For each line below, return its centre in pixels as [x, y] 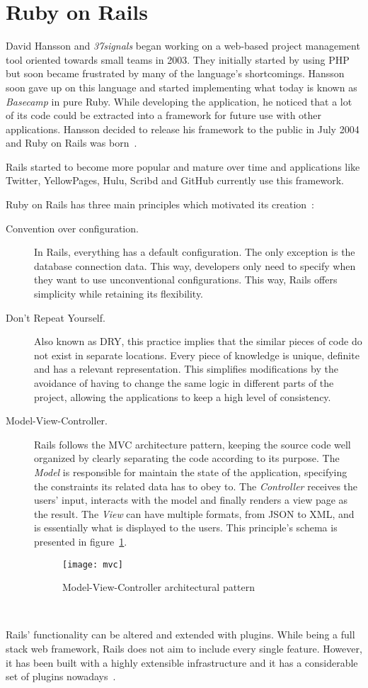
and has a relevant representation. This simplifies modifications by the [186, 369]
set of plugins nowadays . [61, 676]
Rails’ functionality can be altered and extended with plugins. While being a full [180, 635]
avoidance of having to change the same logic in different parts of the [184, 383]
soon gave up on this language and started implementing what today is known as [182, 87]
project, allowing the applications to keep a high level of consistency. [183, 396]
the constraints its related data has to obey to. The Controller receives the [196, 486]
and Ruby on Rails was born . [71, 143]
